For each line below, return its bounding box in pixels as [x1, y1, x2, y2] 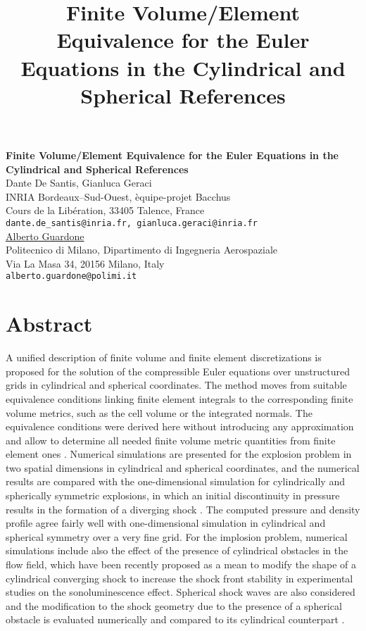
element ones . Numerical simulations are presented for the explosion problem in [6, 446, 352, 461]
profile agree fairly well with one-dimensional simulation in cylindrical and [6, 516, 326, 530]
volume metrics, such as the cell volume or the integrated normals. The [6, 405, 313, 420]
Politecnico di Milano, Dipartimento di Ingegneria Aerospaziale [6, 242, 277, 257]
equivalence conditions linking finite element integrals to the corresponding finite [6, 391, 353, 406]
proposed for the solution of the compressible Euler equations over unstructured [6, 363, 351, 378]
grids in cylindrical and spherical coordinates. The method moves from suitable [6, 377, 347, 392]
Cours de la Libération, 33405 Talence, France [6, 203, 205, 218]
